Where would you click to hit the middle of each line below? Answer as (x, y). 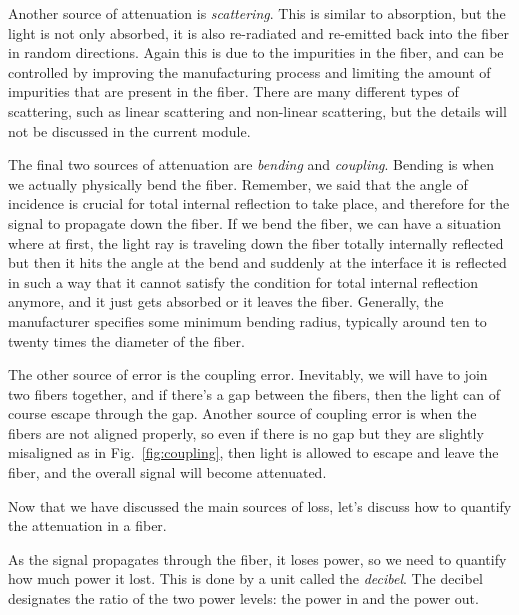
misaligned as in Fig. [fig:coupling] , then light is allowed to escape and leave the (253, 452)
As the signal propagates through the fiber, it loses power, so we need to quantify (257, 558)
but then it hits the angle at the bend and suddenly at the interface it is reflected (257, 262)
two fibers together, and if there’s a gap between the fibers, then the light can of (254, 393)
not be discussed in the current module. (129, 130)
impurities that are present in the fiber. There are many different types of (233, 91)
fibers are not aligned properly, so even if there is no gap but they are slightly (246, 432)
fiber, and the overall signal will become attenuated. (167, 472)
